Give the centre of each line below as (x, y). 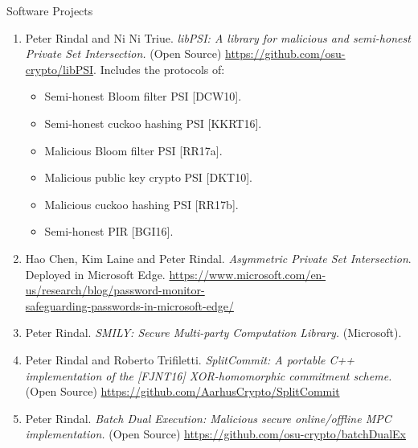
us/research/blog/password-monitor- (115, 290)
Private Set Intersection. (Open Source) (123, 53)
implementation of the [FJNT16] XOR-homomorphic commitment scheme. (209, 375)
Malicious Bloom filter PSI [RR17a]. (133, 150)
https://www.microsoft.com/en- (248, 274)
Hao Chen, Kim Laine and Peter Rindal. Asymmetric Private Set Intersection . (218, 258)
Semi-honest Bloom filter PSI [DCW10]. (143, 96)
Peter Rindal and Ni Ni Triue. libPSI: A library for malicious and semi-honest (218, 37)
